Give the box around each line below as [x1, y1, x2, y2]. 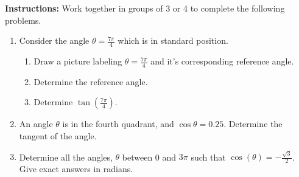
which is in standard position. [118, 34, 228, 47]
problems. [5, 13, 41, 26]
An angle [19, 117, 53, 130]
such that [191, 150, 226, 163]
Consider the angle [19, 34, 90, 47]
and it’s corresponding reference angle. [150, 55, 294, 68]
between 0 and [122, 150, 177, 163]
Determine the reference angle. [33, 75, 148, 88]
